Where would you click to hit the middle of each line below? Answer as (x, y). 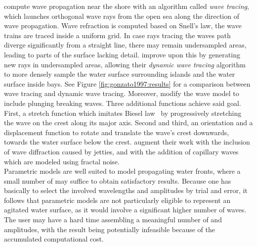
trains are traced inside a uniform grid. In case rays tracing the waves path (117, 35)
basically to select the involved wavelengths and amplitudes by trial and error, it (126, 190)
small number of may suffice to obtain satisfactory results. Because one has (118, 180)
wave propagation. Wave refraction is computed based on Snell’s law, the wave (123, 25)
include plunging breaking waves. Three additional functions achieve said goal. (123, 103)
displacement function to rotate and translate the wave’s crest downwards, (117, 132)
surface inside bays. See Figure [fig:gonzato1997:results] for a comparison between (127, 83)
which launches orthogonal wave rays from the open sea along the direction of (122, 16)
